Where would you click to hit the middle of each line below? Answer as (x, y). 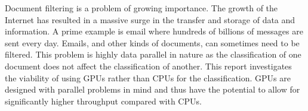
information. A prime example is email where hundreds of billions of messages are (154, 31)
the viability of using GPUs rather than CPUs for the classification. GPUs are (148, 77)
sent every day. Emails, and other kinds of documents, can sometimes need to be (152, 42)
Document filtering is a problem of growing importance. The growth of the (141, 8)
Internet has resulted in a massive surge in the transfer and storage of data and (150, 19)
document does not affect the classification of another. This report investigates (148, 66)
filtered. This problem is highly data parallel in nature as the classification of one (153, 54)
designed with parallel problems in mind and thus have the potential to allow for (153, 89)
